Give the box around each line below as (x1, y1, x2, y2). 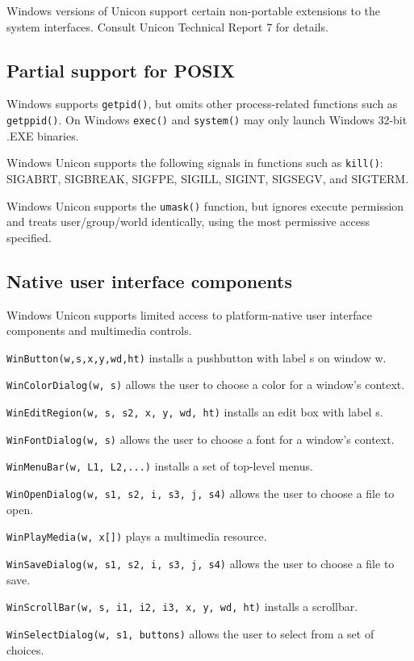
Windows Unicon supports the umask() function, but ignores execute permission (6, 197, 404, 214)
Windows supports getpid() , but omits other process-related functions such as (6, 95, 398, 112)
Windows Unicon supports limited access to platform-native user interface (6, 306, 372, 323)
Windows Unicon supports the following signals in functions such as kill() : (6, 154, 383, 171)
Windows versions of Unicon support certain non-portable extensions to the (6, 2, 381, 19)
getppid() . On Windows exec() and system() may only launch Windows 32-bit (6, 111, 408, 128)
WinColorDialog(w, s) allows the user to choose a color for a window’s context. (6, 376, 405, 393)
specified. (6, 228, 52, 245)
